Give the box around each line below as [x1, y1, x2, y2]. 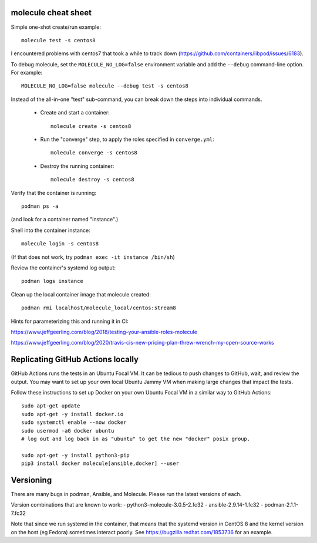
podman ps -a [21, 203, 59, 210]
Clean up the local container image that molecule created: [11, 291, 151, 298]
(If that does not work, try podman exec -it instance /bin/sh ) [11, 253, 176, 261]
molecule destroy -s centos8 [50, 176, 134, 183]
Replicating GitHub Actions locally [11, 355, 139, 365]
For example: [11, 69, 43, 76]
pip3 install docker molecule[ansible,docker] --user [21, 460, 179, 467]
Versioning [11, 475, 52, 485]
